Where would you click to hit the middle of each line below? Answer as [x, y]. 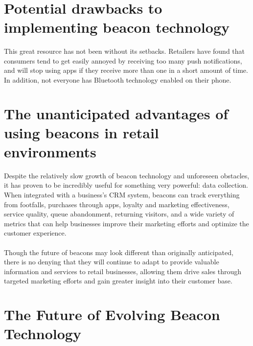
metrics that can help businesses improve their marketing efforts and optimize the [126, 223]
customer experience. [35, 233]
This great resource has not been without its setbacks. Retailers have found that [125, 51]
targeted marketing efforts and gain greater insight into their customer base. [118, 281]
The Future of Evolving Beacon [112, 314]
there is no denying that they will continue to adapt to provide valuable [112, 262]
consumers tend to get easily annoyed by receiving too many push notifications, [123, 60]
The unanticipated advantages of [116, 113]
